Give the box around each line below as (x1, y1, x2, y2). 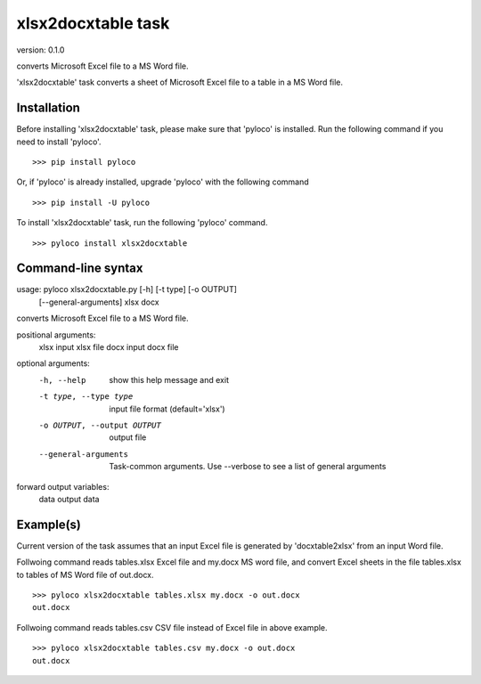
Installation (16, 101, 80, 116)
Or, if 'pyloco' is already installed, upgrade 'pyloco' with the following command (16, 176, 309, 187)
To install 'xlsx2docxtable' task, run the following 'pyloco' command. (16, 217, 268, 228)
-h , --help (38, 375, 86, 385)
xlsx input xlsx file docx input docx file (38, 342, 179, 353)
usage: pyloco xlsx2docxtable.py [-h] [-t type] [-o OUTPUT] (16, 284, 238, 295)
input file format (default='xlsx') (109, 403, 226, 414)
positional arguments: (16, 330, 96, 340)
